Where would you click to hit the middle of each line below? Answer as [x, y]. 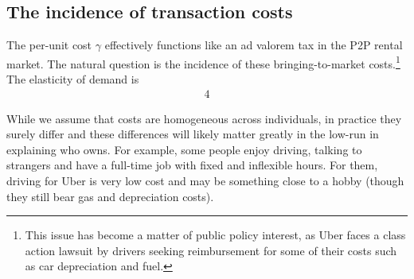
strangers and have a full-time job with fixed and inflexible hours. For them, [192, 165]
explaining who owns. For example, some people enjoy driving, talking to [184, 149]
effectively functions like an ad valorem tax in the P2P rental [254, 45]
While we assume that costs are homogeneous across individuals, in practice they [204, 118]
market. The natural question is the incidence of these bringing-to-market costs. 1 [203, 62]
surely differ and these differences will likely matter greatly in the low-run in [193, 134]
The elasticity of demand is [73, 79]
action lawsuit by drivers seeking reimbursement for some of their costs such [211, 250]
